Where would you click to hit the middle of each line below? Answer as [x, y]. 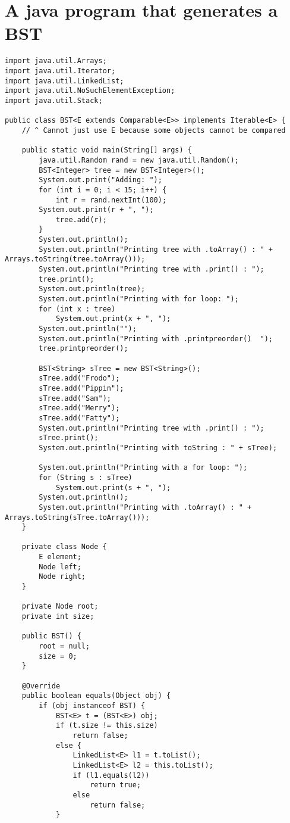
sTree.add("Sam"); [75, 398]
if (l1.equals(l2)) [111, 775]
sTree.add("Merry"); [79, 408]
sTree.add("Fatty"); [79, 418]
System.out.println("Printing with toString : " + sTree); [158, 448]
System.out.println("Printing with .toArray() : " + [145, 507]
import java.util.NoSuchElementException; [90, 91]
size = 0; [58, 656]
